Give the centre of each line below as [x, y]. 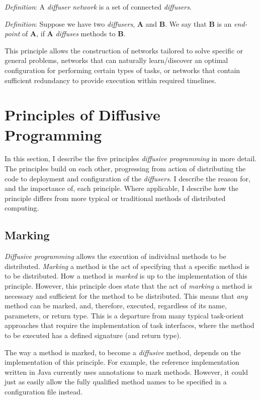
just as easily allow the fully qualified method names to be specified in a [116, 382]
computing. [22, 208]
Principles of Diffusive [82, 115]
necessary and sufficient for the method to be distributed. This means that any [126, 295]
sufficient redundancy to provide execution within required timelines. [111, 80]
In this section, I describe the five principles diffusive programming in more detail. [131, 158]
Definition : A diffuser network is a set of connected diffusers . [98, 7]
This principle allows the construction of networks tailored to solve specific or [124, 50]
